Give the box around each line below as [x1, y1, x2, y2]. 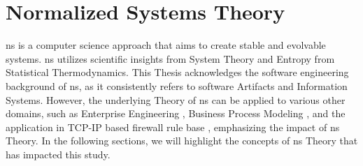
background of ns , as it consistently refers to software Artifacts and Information [6, 78, 348, 93]
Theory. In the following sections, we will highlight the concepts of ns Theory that [6, 133, 358, 148]
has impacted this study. [6, 146, 111, 161]
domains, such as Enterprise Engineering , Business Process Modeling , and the [6, 106, 346, 121]
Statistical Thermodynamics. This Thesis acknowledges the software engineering [6, 65, 349, 80]
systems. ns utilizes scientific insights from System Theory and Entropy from [6, 51, 335, 66]
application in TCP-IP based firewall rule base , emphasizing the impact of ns [6, 119, 340, 134]
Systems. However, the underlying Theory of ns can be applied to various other [6, 92, 346, 107]
